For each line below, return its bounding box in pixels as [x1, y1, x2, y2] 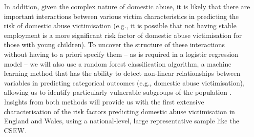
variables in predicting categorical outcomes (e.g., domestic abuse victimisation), [4, 77, 245, 87]
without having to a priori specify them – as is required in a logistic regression [4, 49, 238, 59]
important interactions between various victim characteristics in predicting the [4, 11, 239, 21]
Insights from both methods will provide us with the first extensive [4, 96, 204, 106]
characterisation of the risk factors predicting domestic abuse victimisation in [4, 106, 235, 116]
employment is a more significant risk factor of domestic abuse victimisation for [4, 30, 242, 40]
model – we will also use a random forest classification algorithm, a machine [4, 58, 232, 68]
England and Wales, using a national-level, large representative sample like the [4, 116, 239, 126]
